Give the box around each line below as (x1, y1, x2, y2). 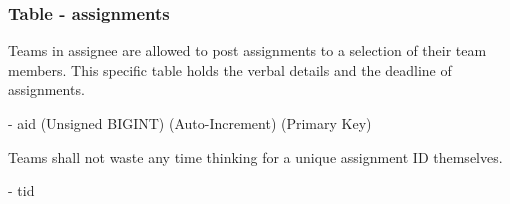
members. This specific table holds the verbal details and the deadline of (8, 59, 452, 80)
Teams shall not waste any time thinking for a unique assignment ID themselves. (8, 146, 503, 167)
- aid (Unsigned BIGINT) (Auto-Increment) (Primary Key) (8, 113, 372, 133)
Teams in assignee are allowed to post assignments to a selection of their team (8, 40, 487, 61)
